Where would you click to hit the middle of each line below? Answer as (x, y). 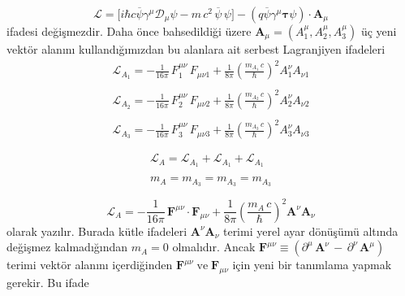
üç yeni (379, 31)
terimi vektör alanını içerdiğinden (90, 265)
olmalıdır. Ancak (214, 247)
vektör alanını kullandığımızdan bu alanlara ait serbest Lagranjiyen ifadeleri (196, 49)
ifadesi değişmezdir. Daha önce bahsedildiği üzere (129, 31)
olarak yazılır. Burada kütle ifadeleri (97, 231)
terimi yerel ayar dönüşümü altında (310, 231)
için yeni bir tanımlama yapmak (312, 265)
